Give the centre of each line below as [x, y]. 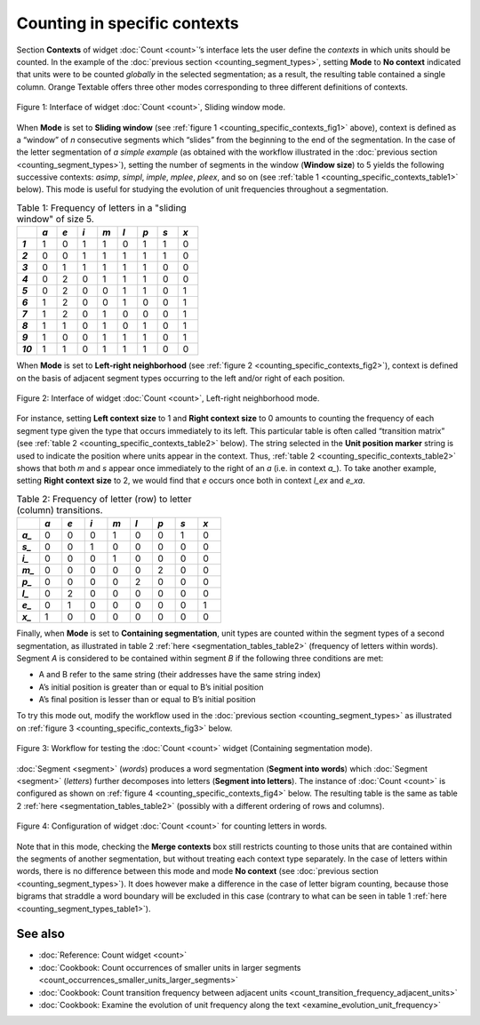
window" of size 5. [56, 220]
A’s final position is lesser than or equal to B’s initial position [148, 700]
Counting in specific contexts [128, 23]
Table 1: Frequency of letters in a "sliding [101, 208]
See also [41, 934]
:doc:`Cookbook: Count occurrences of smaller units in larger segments [170, 967]
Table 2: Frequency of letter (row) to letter [104, 499]
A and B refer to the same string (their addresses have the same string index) [180, 675]
